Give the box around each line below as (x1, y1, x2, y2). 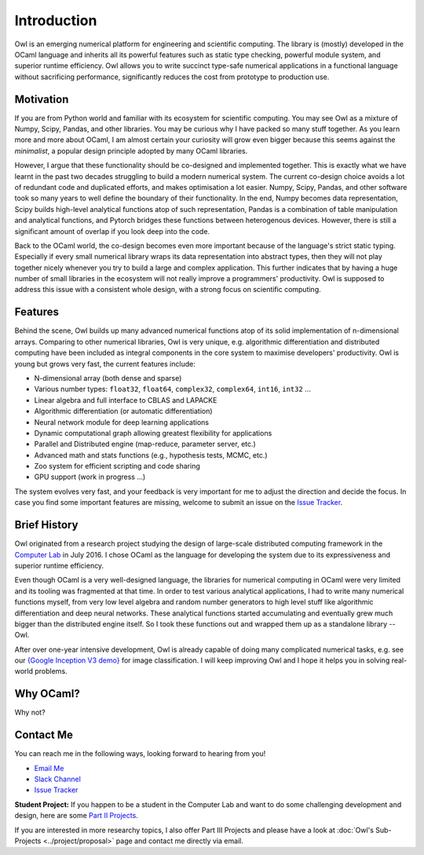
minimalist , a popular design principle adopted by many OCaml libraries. (14, 146, 248, 155)
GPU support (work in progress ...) (34, 472, 146, 482)
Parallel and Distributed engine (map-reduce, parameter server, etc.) (34, 440, 257, 449)
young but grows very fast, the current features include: (14, 359, 196, 368)
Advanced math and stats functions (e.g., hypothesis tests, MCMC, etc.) (34, 450, 268, 459)
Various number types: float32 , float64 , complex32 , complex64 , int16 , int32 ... (34, 385, 312, 394)
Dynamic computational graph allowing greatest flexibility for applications (34, 428, 272, 437)
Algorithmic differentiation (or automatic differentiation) (34, 407, 213, 416)
